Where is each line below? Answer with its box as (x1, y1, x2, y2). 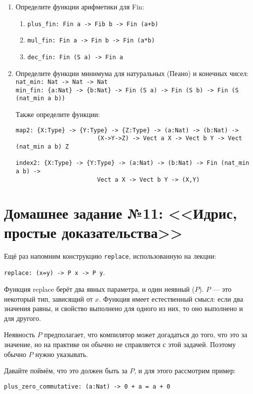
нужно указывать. (35, 349, 88, 359)
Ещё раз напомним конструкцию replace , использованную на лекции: (4, 250, 216, 261)
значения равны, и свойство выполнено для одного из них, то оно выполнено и (4, 303, 243, 314)
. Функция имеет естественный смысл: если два (99, 293, 243, 304)
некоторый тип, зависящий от (4, 293, 93, 304)
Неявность (4, 329, 35, 340)
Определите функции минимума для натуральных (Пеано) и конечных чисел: (15, 68, 249, 78)
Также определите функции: (15, 109, 100, 119)
